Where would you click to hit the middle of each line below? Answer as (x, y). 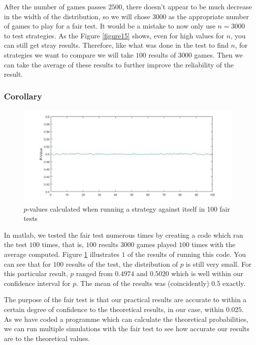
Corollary (23, 96)
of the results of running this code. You (187, 254)
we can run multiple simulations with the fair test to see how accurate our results (127, 329)
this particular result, (36, 273)
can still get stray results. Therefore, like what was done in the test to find (116, 45)
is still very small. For (219, 264)
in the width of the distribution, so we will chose (77, 16)
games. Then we (218, 54)
